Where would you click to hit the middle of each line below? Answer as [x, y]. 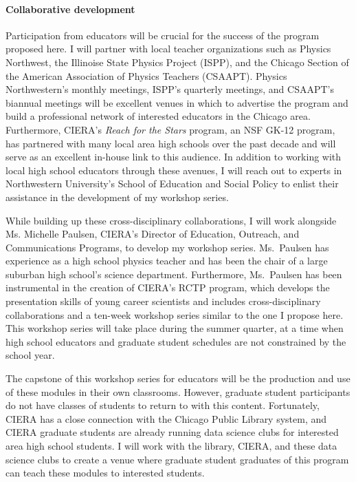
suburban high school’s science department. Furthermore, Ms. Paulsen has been [174, 274]
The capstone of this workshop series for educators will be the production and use [178, 378]
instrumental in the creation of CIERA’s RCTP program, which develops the [168, 287]
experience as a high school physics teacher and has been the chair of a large [167, 261]
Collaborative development [70, 9]
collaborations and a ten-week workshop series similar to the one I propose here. [175, 314]
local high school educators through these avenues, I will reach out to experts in [174, 170]
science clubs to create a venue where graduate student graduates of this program [177, 459]
